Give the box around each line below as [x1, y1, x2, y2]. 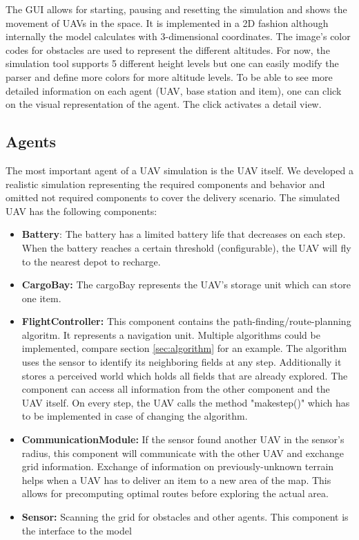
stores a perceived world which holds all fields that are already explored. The [21, 368, 348, 382]
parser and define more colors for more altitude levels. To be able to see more [6, 69, 333, 84]
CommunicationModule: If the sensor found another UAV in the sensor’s [21, 432, 345, 447]
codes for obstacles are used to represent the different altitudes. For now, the [6, 42, 330, 57]
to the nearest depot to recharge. [21, 254, 161, 268]
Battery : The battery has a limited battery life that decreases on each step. [21, 227, 346, 241]
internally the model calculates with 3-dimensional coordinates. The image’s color [6, 29, 351, 44]
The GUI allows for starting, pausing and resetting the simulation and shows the [6, 2, 347, 16]
